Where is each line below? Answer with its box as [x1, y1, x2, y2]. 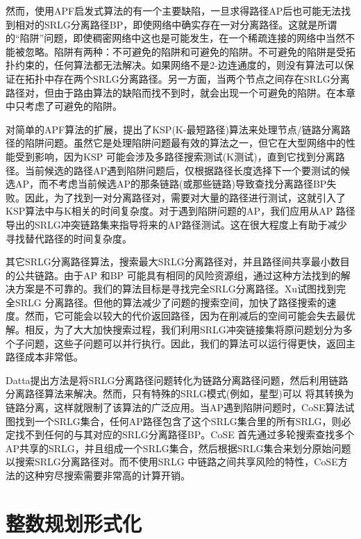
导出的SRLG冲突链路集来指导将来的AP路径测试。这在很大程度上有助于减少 [6, 217, 347, 231]
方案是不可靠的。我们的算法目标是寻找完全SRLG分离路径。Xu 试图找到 [15, 281, 337, 296]
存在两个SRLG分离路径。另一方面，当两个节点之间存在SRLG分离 [53, 71, 350, 85]
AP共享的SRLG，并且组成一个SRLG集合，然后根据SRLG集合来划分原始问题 [6, 440, 351, 455]
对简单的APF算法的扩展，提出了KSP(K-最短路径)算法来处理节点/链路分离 [6, 122, 341, 136]
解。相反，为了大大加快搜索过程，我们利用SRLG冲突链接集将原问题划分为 [6, 322, 343, 337]
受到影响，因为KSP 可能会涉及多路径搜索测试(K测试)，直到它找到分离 [15, 149, 335, 163]
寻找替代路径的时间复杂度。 [6, 231, 132, 245]
